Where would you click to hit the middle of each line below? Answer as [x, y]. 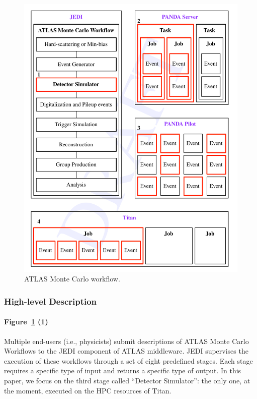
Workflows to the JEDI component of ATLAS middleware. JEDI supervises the [126, 351]
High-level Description [51, 301]
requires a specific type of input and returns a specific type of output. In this [123, 370]
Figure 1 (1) [26, 322]
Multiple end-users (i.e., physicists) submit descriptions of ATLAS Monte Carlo [126, 341]
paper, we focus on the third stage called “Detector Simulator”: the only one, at [127, 380]
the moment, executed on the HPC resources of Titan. [88, 390]
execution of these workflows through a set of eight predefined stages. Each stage [128, 360]
